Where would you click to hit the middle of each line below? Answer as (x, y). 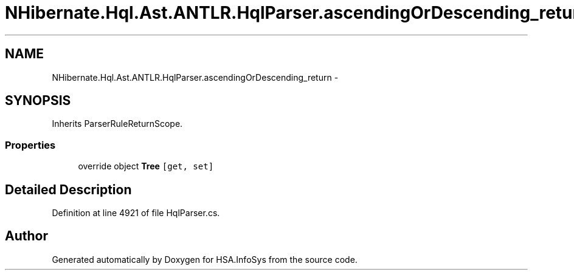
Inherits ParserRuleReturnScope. (117, 124)
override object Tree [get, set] (146, 166)
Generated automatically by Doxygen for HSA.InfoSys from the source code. (205, 259)
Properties (30, 145)
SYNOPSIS (38, 101)
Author (26, 236)
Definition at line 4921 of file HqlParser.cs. (136, 213)
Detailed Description (68, 189)
